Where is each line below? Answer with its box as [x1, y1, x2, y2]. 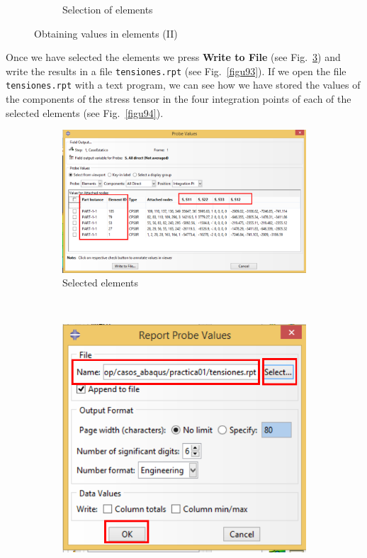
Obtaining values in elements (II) [34, 26, 178, 40]
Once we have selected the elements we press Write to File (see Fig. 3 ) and [6, 50, 341, 65]
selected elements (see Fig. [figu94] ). [6, 105, 164, 120]
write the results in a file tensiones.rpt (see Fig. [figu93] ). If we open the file [6, 63, 346, 78]
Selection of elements [62, 2, 153, 16]
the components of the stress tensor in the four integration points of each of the [6, 91, 351, 106]
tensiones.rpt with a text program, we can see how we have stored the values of [6, 77, 361, 92]
